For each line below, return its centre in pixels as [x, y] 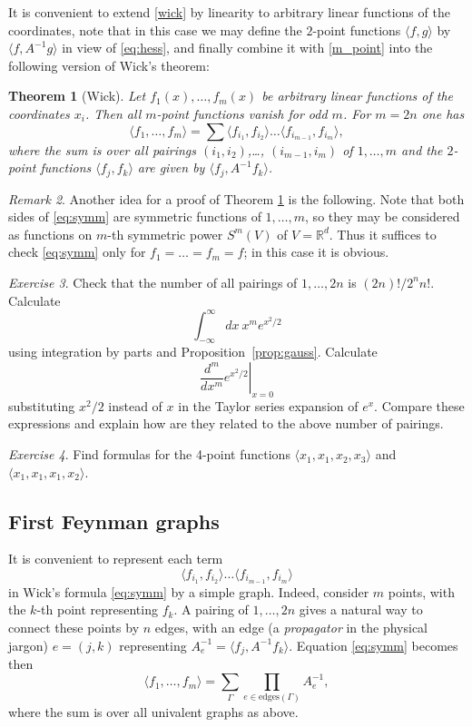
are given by [171, 167]
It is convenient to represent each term [116, 559]
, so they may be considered [383, 216]
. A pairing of [211, 609]
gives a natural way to [361, 609]
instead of [135, 405]
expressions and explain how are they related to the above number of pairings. [226, 423]
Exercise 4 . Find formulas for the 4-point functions [149, 454]
